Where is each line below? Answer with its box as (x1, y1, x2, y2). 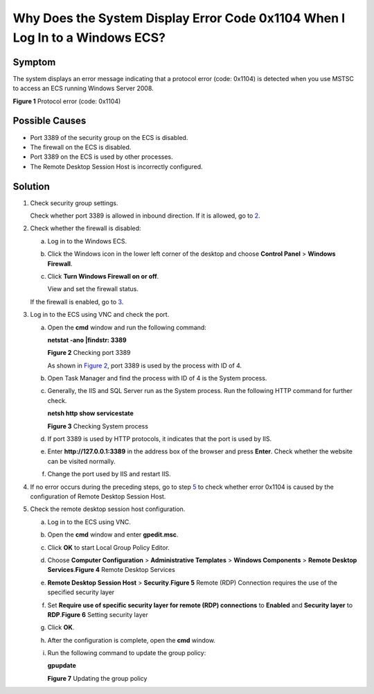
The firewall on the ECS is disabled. (30, 143, 132, 151)
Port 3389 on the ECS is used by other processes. (30, 153, 173, 161)
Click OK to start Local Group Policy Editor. (47, 543, 170, 551)
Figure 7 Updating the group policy (47, 674, 148, 682)
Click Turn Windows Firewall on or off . (47, 272, 159, 280)
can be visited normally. (47, 457, 116, 465)
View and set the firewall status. (47, 285, 139, 293)
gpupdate (47, 661, 76, 670)
